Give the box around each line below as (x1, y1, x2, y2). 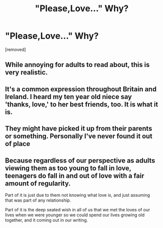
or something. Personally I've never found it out (5, 132, 152, 141)
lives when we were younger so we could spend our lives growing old (5, 212, 145, 218)
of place (5, 140, 31, 148)
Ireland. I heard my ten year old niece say (5, 92, 132, 101)
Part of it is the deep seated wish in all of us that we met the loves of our (5, 207, 150, 212)
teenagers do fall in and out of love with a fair (5, 171, 145, 180)
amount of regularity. (5, 179, 71, 187)
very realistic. (5, 68, 48, 77)
